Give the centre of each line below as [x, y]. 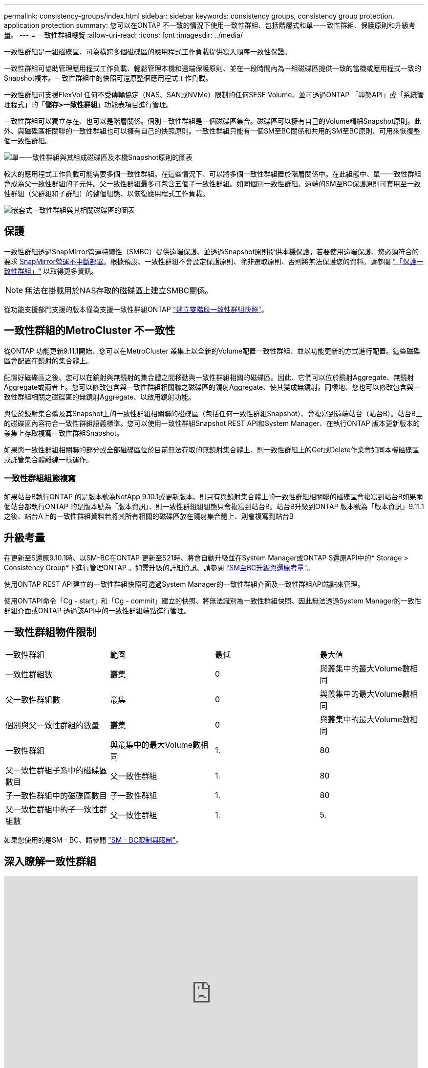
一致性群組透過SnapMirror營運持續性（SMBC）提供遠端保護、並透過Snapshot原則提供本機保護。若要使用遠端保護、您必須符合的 [212, 251]
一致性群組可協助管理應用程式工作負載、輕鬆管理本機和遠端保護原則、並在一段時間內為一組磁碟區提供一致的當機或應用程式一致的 [213, 68]
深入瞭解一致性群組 [50, 861]
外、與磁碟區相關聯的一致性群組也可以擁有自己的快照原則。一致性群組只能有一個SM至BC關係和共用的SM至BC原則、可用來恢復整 [212, 131]
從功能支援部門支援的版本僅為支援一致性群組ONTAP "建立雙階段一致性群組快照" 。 [136, 309]
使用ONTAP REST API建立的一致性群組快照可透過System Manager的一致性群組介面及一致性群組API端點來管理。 [184, 584]
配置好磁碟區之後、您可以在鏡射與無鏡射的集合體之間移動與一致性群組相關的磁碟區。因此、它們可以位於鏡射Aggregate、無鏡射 [209, 377]
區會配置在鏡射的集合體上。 [48, 360]
